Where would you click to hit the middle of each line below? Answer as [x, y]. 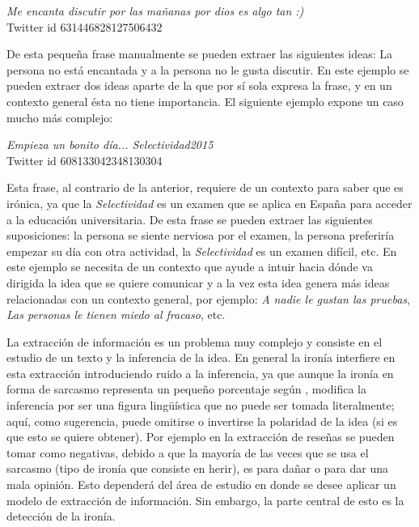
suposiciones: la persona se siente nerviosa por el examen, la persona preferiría [201, 235]
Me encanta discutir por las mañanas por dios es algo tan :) [155, 11]
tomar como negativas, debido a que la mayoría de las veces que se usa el [188, 452]
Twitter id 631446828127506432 [85, 26]
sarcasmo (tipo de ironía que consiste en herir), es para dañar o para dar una [198, 468]
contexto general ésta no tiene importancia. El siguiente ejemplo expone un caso [205, 101]
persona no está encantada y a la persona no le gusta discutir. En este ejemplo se [208, 69]
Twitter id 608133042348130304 [85, 160]
